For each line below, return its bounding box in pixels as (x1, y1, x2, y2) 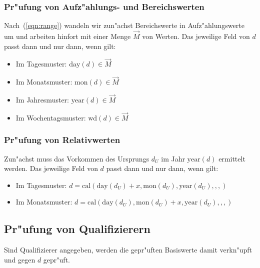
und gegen (4, 254, 35, 264)
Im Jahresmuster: (15, 94, 69, 105)
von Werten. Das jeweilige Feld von (142, 31, 250, 41)
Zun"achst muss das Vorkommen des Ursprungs (4, 153, 149, 163)
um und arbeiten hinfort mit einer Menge (4, 31, 131, 41)
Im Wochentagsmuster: (15, 112, 86, 122)
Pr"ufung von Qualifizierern (4, 221, 150, 236)
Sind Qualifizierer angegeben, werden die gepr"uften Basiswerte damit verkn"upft (4, 244, 252, 255)
